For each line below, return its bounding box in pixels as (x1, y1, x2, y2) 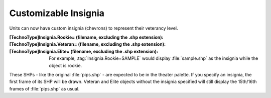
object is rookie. (49, 62, 82, 68)
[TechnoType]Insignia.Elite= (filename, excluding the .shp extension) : (9, 48, 158, 54)
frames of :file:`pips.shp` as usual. (9, 85, 80, 91)
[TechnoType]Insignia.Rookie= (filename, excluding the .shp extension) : (9, 34, 164, 40)
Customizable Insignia (9, 8, 105, 19)
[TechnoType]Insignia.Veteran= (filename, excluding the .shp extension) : (9, 41, 166, 47)
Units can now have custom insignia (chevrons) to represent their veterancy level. (9, 25, 178, 31)
